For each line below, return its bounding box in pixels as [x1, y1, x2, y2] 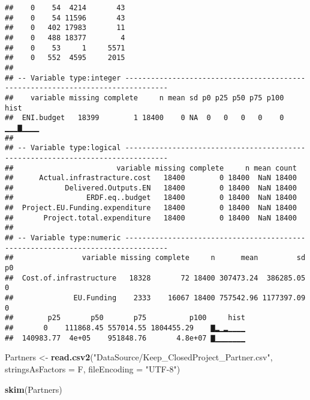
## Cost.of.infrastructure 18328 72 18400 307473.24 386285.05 [5, 273, 306, 282]
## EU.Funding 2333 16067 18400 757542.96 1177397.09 [5, 294, 306, 303]
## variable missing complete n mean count [5, 163, 297, 172]
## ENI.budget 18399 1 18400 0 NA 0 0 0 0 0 [5, 114, 284, 123]
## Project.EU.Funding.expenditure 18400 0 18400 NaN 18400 [5, 204, 297, 213]
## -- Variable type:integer [5, 73, 121, 82]
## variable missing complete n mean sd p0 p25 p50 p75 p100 [5, 93, 284, 102]
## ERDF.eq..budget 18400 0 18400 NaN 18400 [5, 193, 297, 202]
